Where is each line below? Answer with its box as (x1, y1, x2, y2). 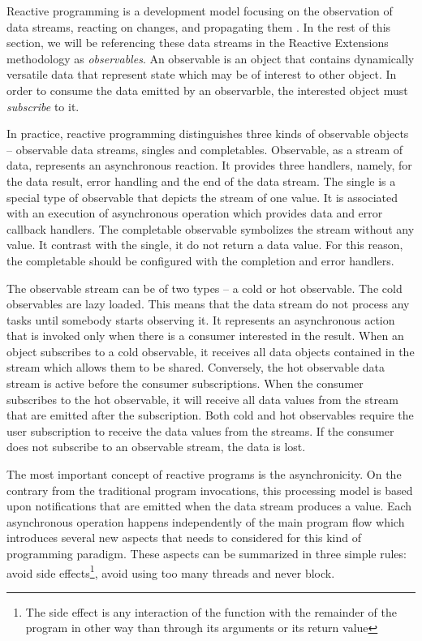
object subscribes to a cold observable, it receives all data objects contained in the (6, 342, 415, 359)
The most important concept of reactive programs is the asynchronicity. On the (6, 466, 402, 483)
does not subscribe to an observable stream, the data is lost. (6, 438, 306, 455)
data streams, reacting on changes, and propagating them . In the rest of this (6, 18, 391, 35)
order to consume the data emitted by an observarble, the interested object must (6, 81, 408, 98)
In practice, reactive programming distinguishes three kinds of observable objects (6, 125, 409, 142)
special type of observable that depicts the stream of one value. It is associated (6, 188, 398, 205)
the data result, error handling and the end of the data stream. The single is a (6, 172, 396, 189)
